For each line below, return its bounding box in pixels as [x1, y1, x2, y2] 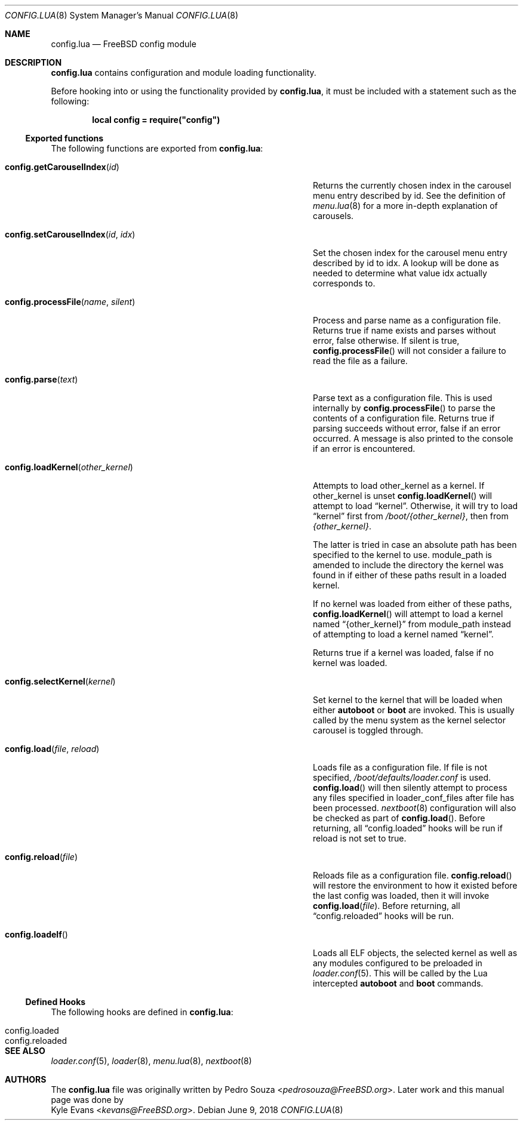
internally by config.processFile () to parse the [313, 403, 496, 413]
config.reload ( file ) [5, 852, 78, 862]
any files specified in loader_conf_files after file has [313, 793, 515, 803]
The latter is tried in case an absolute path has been [313, 540, 517, 550]
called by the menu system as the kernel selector [313, 715, 506, 725]
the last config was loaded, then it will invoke [313, 890, 490, 901]
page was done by [51, 1095, 124, 1105]
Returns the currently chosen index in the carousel [313, 180, 512, 190]
